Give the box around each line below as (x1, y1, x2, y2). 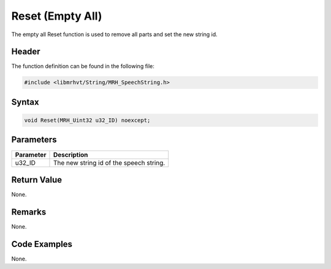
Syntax (11, 97, 39, 107)
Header (11, 47, 40, 57)
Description (53, 150, 88, 159)
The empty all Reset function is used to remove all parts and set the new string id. (11, 31, 218, 38)
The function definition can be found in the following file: (11, 63, 154, 70)
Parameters (11, 135, 57, 145)
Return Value (11, 175, 63, 185)
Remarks (11, 206, 47, 217)
